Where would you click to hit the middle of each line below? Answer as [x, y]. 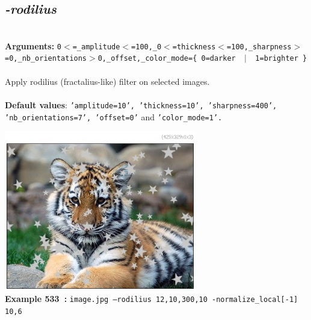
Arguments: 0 [33, 45]
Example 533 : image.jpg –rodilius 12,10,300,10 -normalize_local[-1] [152, 299]
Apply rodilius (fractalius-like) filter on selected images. [107, 81]
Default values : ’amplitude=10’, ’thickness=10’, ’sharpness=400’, [141, 104]
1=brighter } [281, 59]
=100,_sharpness [259, 47]
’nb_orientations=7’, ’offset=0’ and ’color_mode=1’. [114, 116]
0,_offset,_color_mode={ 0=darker [167, 59]
